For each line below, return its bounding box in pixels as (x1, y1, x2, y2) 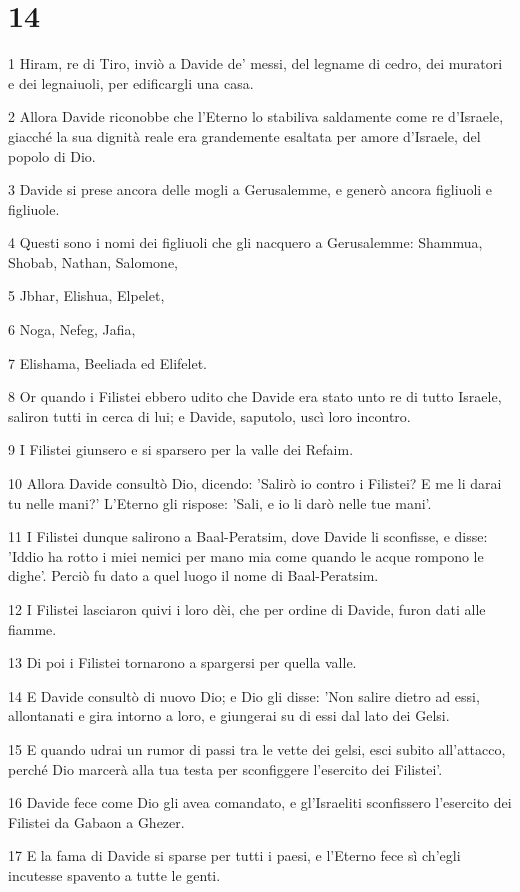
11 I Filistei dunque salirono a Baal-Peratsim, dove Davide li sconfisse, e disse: (8, 526, 488, 547)
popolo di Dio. (8, 145, 96, 166)
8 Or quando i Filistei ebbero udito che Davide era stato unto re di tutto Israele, (8, 386, 502, 407)
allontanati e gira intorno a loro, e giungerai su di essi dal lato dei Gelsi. (8, 705, 450, 726)
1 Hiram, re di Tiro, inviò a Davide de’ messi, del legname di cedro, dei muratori (8, 53, 503, 74)
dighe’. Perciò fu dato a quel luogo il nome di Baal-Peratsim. (8, 565, 379, 586)
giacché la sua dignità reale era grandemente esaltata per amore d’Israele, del (8, 125, 481, 146)
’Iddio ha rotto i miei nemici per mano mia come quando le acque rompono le (8, 545, 484, 566)
